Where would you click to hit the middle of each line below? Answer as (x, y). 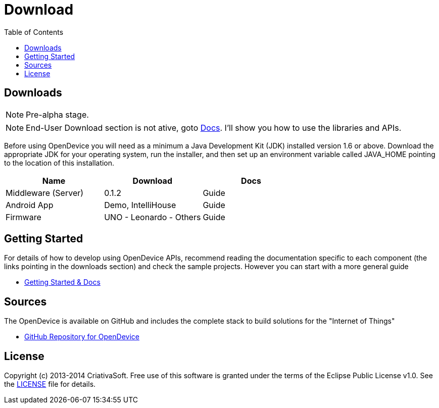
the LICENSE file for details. (50, 384)
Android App (30, 205)
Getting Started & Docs (62, 282)
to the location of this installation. (59, 163)
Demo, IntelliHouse (140, 205)
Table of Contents (34, 32)
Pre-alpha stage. (57, 114)
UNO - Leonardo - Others (153, 217)
